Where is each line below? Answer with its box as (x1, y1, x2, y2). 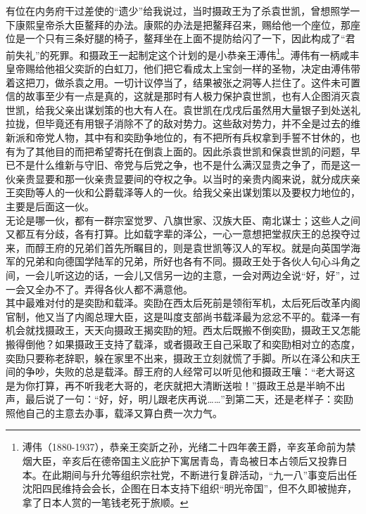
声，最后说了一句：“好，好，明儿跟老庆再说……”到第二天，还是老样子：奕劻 (6, 392, 353, 406)
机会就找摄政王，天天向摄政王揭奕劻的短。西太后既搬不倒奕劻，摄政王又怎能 (6, 323, 360, 338)
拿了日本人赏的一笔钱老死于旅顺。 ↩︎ (22, 494, 189, 509)
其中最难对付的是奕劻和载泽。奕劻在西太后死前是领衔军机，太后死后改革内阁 (6, 295, 360, 310)
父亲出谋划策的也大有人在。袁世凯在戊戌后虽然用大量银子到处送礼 (54, 102, 360, 117)
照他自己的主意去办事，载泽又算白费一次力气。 (6, 405, 222, 420)
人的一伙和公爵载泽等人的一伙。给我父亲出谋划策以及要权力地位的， (44, 185, 360, 200)
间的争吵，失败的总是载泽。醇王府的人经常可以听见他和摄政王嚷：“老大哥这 (6, 364, 355, 379)
